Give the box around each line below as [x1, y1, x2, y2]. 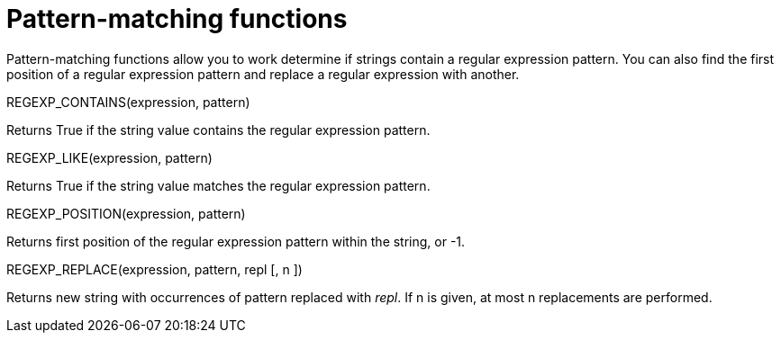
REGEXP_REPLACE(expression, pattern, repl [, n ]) [6, 261, 303, 277]
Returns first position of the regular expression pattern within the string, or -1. [6, 233, 466, 249]
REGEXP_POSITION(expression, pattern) [6, 205, 246, 221]
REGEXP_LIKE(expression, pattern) [6, 149, 213, 166]
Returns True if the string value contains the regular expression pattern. [6, 121, 431, 138]
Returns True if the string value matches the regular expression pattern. [6, 177, 431, 193]
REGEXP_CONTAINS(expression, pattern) [6, 94, 250, 110]
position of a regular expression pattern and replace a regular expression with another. [6, 66, 520, 82]
